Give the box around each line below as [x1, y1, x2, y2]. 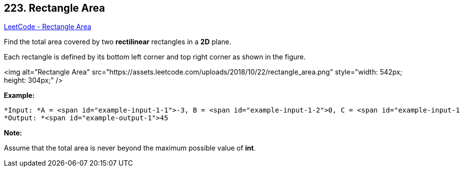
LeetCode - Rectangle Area [4, 22, 92, 31]
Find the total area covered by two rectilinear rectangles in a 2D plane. [4, 38, 231, 46]
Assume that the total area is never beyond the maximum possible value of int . [4, 144, 256, 152]
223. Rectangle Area [4, 2, 105, 14]
